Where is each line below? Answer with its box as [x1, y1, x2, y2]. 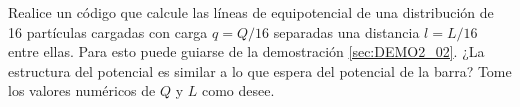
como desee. [201, 80, 275, 101]
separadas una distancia [273, 21, 420, 42]
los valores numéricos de [8, 80, 156, 101]
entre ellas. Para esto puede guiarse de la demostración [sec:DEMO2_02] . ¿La [8, 41, 485, 62]
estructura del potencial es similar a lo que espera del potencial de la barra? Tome [8, 60, 512, 81]
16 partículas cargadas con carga [8, 21, 208, 42]
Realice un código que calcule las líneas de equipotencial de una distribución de [8, 2, 494, 22]
